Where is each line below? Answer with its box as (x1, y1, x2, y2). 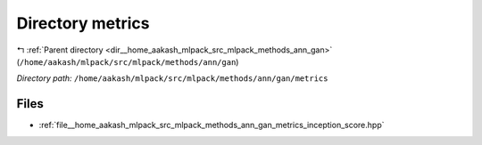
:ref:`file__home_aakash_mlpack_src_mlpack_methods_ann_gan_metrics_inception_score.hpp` (38, 120, 385, 131)
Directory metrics (16, 13, 150, 33)
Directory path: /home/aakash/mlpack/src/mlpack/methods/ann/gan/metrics (16, 73, 328, 84)
